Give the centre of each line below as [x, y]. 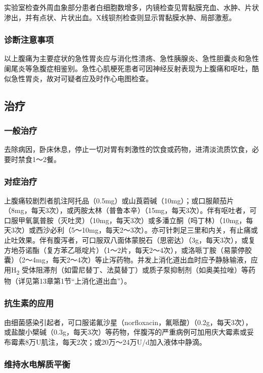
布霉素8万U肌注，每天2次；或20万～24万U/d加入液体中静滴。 [105, 341]
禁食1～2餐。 [39, 159]
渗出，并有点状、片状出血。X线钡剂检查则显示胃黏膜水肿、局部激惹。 [120, 17]
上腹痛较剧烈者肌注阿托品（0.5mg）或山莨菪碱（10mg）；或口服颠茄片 [119, 200]
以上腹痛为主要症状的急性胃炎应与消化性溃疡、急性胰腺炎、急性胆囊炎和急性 [131, 58]
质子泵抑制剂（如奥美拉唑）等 [199, 269]
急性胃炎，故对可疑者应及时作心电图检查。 [82, 78]
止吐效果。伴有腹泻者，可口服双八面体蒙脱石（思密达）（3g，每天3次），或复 [130, 239]
